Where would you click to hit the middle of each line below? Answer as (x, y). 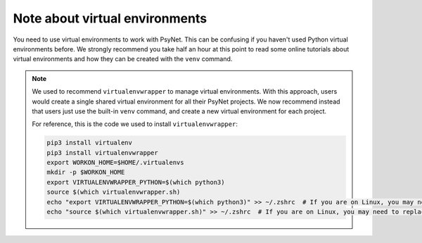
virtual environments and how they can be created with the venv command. (123, 59)
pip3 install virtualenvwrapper (102, 152)
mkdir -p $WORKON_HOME (86, 172)
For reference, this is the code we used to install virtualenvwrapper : (135, 124)
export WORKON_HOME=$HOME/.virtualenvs (115, 163)
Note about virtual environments (110, 18)
